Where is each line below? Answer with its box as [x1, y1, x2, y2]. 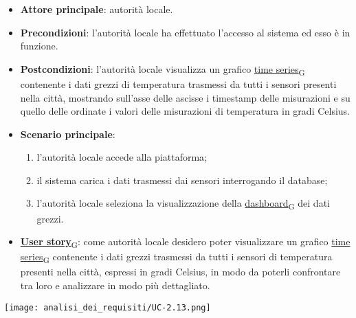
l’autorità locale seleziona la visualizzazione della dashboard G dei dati [36, 196, 330, 212]
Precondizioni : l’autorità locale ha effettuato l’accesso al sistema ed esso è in [20, 25, 351, 39]
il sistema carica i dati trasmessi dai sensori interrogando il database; [36, 172, 328, 187]
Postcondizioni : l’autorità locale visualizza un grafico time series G [20, 61, 305, 78]
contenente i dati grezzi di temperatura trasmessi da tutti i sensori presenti [20, 76, 337, 91]
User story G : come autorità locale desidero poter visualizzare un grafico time [20, 234, 351, 250]
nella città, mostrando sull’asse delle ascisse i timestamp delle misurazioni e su [20, 90, 351, 104]
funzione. [20, 38, 58, 53]
